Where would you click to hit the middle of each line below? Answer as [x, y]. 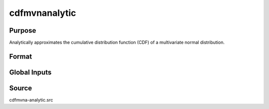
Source [21, 88]
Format [21, 56]
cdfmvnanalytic [43, 13]
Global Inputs [30, 72]
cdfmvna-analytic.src [31, 100]
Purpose [23, 30]
